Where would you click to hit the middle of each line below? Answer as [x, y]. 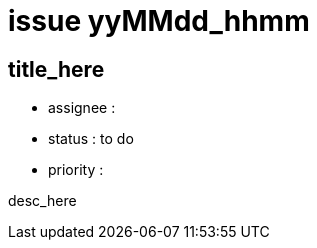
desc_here [42, 201]
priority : [76, 170]
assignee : [82, 108]
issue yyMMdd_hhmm [159, 21]
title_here [56, 69]
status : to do [91, 139]
